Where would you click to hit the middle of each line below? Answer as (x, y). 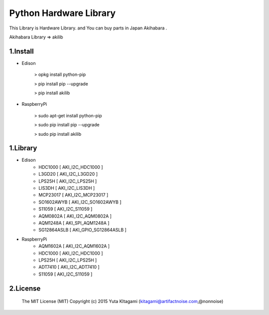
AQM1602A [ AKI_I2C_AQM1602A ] (74, 246)
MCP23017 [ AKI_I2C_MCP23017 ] (73, 195)
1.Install (22, 51)
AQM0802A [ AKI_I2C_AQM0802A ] (75, 216)
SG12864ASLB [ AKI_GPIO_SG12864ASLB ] (82, 230)
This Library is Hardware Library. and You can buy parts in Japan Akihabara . (88, 28)
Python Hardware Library (63, 13)
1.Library (23, 148)
